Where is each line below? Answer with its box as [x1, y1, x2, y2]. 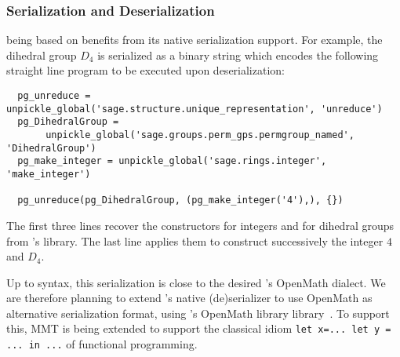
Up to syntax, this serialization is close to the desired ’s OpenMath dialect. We [6, 274, 386, 290]
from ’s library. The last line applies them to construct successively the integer [6, 232, 384, 249]
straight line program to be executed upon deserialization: [6, 62, 285, 78]
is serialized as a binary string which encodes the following [97, 46, 379, 63]
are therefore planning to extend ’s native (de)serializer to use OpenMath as [6, 290, 373, 306]
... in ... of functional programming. [6, 336, 198, 352]
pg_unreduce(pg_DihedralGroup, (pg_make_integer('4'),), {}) [17, 195, 344, 206]
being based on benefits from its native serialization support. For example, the [6, 31, 383, 48]
